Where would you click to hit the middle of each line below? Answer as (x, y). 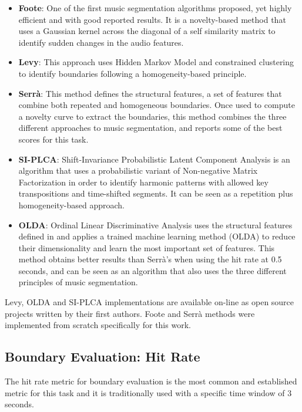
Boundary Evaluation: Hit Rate (103, 357)
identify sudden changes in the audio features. (101, 42)
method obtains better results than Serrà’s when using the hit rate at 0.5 (150, 259)
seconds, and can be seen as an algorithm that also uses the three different (152, 270)
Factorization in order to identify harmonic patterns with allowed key (143, 182)
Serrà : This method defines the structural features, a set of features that (150, 93)
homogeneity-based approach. (71, 205)
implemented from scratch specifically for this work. (98, 325)
